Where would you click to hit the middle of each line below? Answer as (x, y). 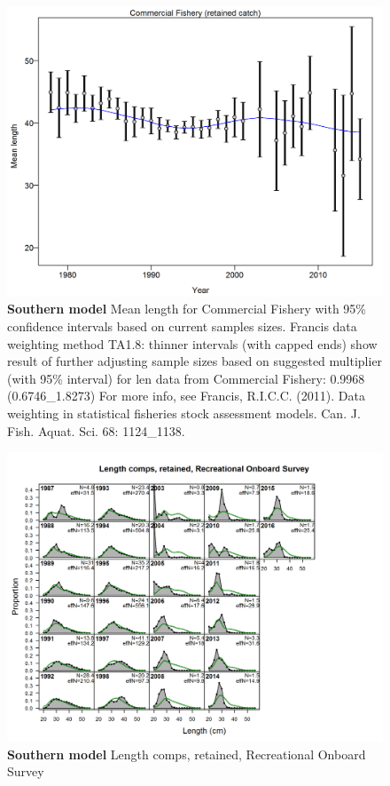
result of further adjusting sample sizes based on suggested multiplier (195, 361)
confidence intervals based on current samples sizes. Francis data (182, 326)
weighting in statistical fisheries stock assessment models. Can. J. (184, 413)
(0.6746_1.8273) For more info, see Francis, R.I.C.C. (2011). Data (186, 396)
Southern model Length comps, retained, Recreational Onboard (187, 754)
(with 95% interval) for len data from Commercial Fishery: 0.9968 (186, 378)
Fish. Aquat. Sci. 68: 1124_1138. (96, 430)
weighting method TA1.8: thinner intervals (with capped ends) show (192, 343)
